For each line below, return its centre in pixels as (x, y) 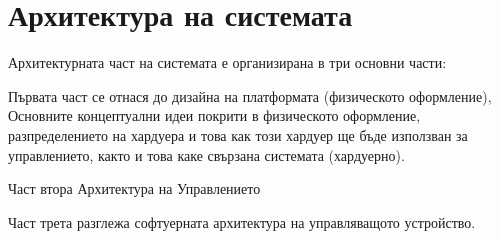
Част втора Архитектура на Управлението (134, 188)
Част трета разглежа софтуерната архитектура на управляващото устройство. (242, 221)
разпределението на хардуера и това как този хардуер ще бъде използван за (238, 134)
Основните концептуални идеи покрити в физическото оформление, (214, 115)
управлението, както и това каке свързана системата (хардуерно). (206, 154)
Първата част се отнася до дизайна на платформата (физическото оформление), (250, 95)
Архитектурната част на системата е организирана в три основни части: (227, 62)
